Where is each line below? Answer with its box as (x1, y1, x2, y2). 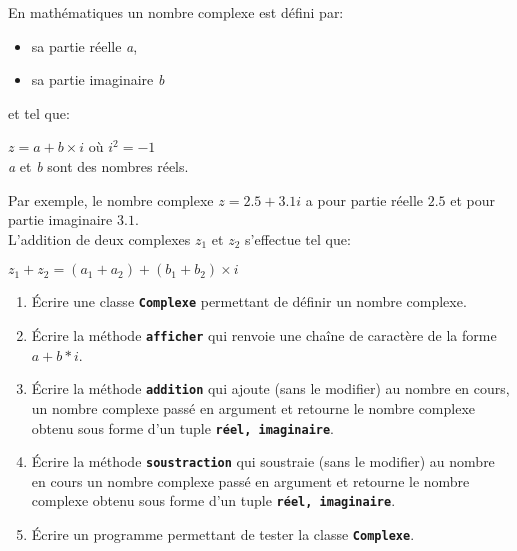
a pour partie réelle (305, 189, 424, 210)
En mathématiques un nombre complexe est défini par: (8, 2, 344, 22)
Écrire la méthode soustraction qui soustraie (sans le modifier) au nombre (31, 451, 495, 472)
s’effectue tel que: (245, 228, 351, 249)
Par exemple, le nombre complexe (8, 189, 214, 210)
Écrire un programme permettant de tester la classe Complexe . (31, 524, 415, 545)
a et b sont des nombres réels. (8, 155, 189, 176)
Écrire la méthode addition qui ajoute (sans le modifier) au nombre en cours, (31, 378, 510, 399)
